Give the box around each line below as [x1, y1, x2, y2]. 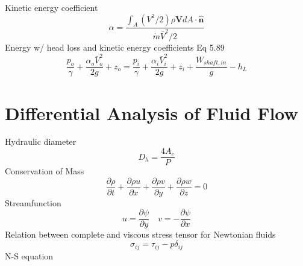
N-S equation [5, 249, 54, 262]
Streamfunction [5, 196, 61, 209]
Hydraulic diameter [5, 135, 77, 148]
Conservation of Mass [5, 165, 84, 177]
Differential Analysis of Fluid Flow [5, 100, 298, 125]
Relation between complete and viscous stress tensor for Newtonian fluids [5, 228, 276, 241]
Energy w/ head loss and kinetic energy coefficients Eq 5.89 [5, 40, 225, 53]
